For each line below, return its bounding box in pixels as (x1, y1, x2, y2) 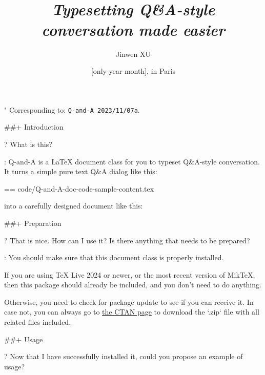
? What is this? (4, 138, 52, 149)
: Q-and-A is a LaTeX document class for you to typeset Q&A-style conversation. (4, 156, 260, 166)
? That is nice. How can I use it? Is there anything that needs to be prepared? (4, 235, 250, 245)
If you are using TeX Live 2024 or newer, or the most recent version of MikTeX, (4, 269, 255, 280)
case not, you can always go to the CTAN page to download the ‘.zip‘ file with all (4, 306, 259, 317)
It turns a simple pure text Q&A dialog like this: (4, 166, 157, 177)
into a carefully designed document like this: (4, 200, 143, 211)
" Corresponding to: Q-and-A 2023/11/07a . (4, 104, 140, 115)
